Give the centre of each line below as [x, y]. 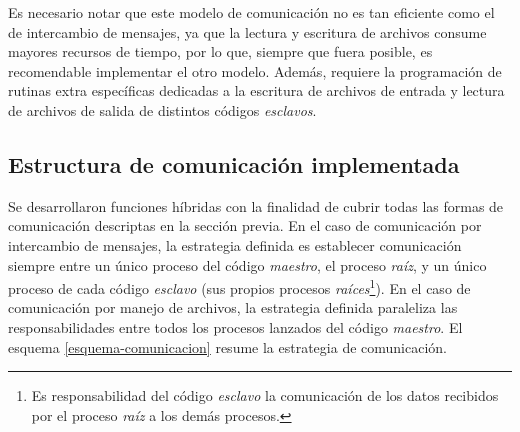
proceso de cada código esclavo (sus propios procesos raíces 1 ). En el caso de [239, 286]
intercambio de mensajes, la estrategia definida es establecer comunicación [235, 244]
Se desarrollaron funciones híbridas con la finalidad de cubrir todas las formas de [256, 205]
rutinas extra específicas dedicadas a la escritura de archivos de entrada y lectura [256, 90]
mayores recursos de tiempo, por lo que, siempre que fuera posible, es [220, 51]
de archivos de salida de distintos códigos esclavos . [162, 109]
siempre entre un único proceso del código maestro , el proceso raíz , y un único [247, 264]
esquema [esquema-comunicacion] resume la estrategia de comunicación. [227, 346]
